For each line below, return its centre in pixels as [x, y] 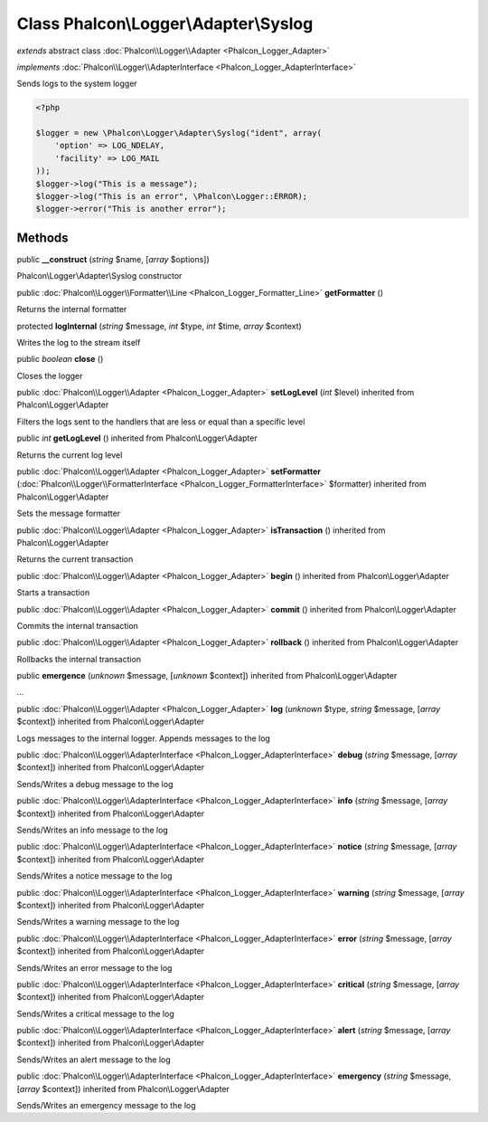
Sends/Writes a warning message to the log [98, 922]
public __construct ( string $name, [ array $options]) [113, 259]
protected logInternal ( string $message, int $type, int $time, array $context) [159, 326]
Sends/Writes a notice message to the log [94, 876]
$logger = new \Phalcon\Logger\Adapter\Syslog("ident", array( [179, 133]
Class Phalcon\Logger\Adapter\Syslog [165, 24]
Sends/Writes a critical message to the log [96, 1013]
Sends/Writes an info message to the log [93, 830]
